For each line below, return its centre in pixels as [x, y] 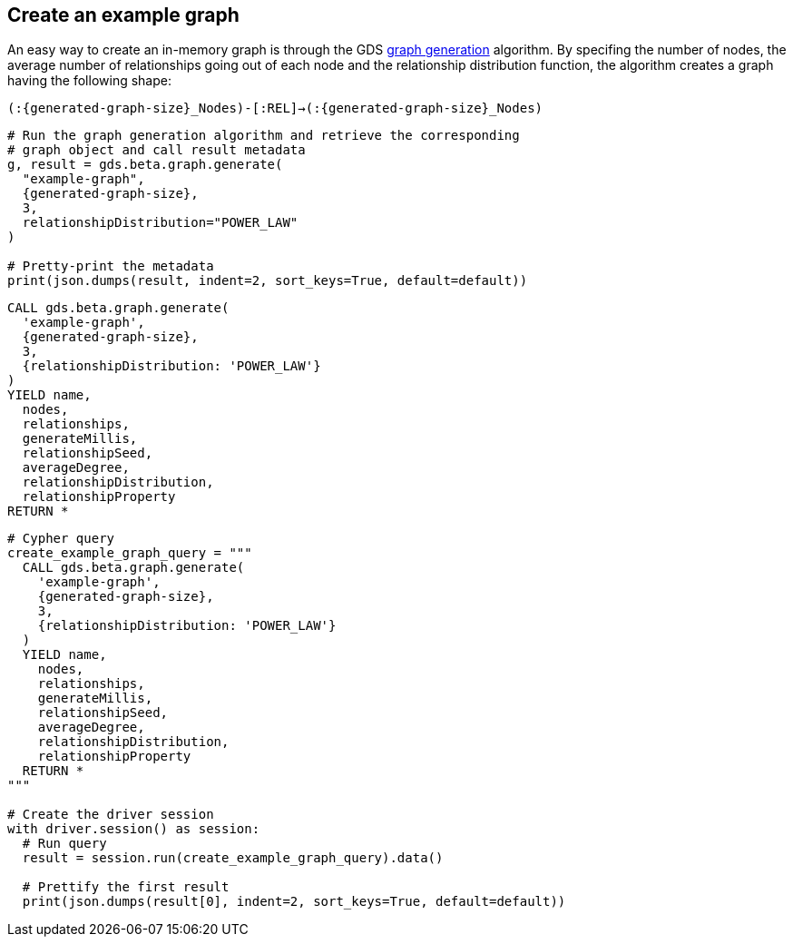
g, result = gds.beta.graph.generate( [145, 165]
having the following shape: [89, 81]
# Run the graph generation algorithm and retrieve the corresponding [264, 136]
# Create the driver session [111, 815]
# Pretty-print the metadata [111, 266]
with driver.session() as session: [134, 829]
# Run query [64, 844]
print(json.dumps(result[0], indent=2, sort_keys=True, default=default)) [294, 902]
